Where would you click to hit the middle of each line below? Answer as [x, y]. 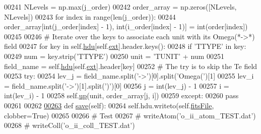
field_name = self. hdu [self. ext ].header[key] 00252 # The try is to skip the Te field [131, 66]
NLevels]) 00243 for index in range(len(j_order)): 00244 [90, 16]
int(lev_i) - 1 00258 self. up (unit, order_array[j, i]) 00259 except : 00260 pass [121, 95]
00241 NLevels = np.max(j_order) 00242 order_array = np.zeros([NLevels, [120, 7]
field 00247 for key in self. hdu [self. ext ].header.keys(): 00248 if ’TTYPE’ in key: [125, 46]
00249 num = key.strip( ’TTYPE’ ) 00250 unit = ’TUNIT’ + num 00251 [114, 56]
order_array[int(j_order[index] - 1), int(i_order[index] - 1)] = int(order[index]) [126, 26]
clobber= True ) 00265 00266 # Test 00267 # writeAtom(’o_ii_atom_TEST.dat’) [130, 115]
